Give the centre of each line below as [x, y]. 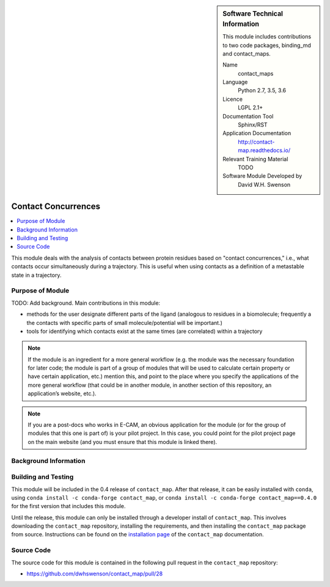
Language [235, 82]
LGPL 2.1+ [251, 108]
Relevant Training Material [255, 159]
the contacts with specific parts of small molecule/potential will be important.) [125, 323]
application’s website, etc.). [62, 393]
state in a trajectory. [36, 275]
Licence [233, 99]
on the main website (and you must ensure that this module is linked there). [123, 442]
